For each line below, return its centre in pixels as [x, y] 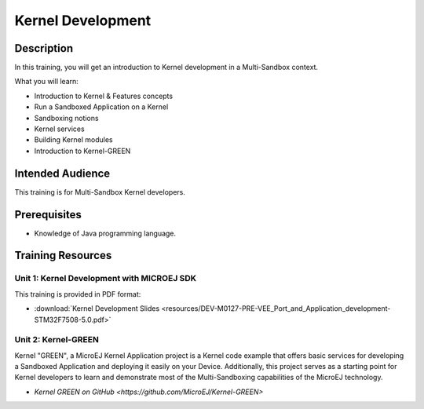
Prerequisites [48, 215]
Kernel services [60, 129]
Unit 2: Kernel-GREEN [57, 340]
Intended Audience [62, 173]
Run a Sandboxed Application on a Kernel [101, 107]
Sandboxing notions [66, 118]
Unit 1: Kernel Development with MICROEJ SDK [106, 279]
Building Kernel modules [73, 140]
